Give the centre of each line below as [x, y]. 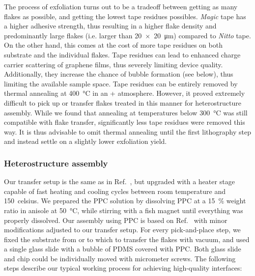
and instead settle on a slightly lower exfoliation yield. [85, 141]
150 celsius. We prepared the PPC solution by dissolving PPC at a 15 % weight [125, 201]
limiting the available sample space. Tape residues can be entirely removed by [121, 83]
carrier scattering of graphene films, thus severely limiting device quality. [113, 64]
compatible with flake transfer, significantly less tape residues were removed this [125, 122]
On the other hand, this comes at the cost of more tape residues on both [113, 45]
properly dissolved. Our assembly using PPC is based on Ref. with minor [116, 220]
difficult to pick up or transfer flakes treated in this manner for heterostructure [123, 102]
